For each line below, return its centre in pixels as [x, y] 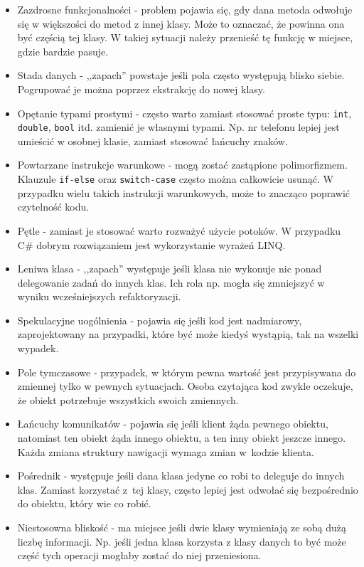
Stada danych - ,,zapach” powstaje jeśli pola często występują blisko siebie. [181, 75]
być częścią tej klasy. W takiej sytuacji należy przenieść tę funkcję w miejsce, [185, 37]
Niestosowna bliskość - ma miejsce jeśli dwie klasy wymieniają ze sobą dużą [182, 527]
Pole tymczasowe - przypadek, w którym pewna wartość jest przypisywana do [187, 372]
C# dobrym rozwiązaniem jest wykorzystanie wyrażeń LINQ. [151, 244]
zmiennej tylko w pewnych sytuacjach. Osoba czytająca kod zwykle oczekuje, [185, 386]
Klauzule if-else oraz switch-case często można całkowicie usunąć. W [175, 179]
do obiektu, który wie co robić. [84, 503]
